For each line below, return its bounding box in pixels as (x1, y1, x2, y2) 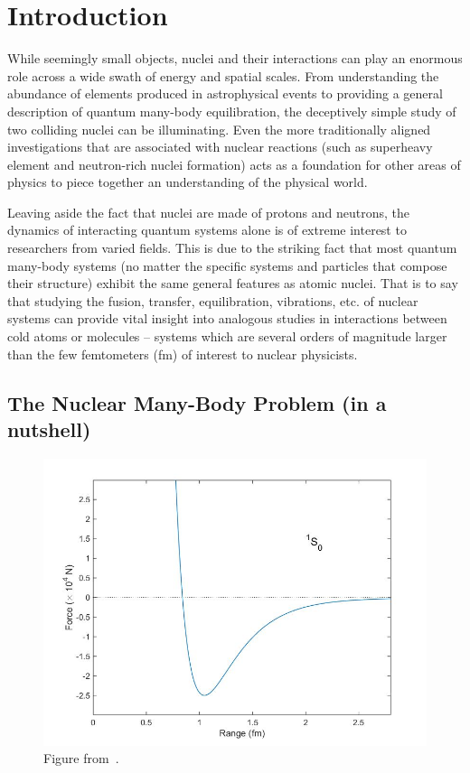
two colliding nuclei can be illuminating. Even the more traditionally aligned (7, 119, 431, 138)
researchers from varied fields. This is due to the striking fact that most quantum (7, 238, 457, 257)
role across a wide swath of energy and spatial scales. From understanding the (7, 66, 439, 85)
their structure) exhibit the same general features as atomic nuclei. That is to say (7, 274, 458, 293)
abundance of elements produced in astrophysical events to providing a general (7, 84, 443, 103)
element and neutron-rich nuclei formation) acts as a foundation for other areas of (7, 154, 461, 173)
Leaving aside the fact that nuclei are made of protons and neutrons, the (7, 202, 410, 221)
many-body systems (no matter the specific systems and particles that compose (7, 256, 447, 275)
